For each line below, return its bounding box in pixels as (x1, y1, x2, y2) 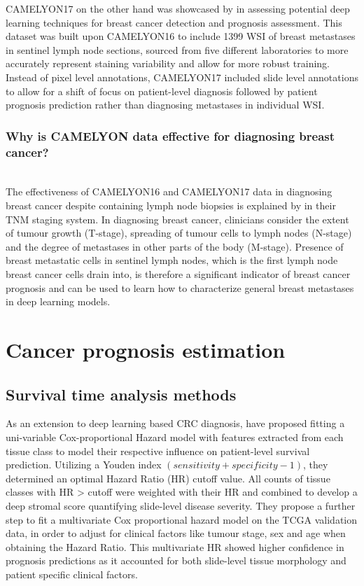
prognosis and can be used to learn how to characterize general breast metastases (6, 280, 354, 295)
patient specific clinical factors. (6, 566, 138, 581)
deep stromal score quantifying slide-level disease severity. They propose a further (6, 498, 356, 512)
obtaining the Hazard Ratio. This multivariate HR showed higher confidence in (6, 539, 344, 554)
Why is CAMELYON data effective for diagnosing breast (6, 127, 335, 144)
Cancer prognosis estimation (6, 335, 286, 364)
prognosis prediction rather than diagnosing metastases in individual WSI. (6, 97, 325, 112)
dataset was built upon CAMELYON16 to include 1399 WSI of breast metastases (6, 29, 356, 43)
